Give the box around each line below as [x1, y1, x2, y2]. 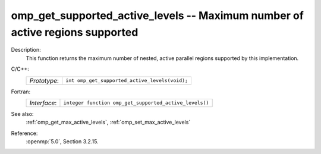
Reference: [11, 130, 38, 137]
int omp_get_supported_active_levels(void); [65, 77, 188, 84]
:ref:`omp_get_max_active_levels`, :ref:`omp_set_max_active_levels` [26, 119, 191, 126]
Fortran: [11, 88, 31, 95]
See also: [11, 110, 34, 117]
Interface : [29, 99, 57, 107]
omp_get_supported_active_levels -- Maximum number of [11, 9, 304, 22]
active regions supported [11, 26, 139, 39]
